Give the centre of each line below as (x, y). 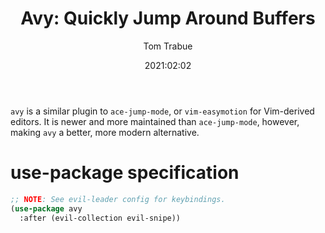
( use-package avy (46, 208)
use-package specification (125, 173)
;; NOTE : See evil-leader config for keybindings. (118, 199)
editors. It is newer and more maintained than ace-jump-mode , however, (155, 121)
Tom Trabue (168, 46)
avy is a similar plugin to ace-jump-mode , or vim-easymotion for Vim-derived (162, 111)
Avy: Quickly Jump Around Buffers (168, 18)
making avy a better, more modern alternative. (105, 132)
